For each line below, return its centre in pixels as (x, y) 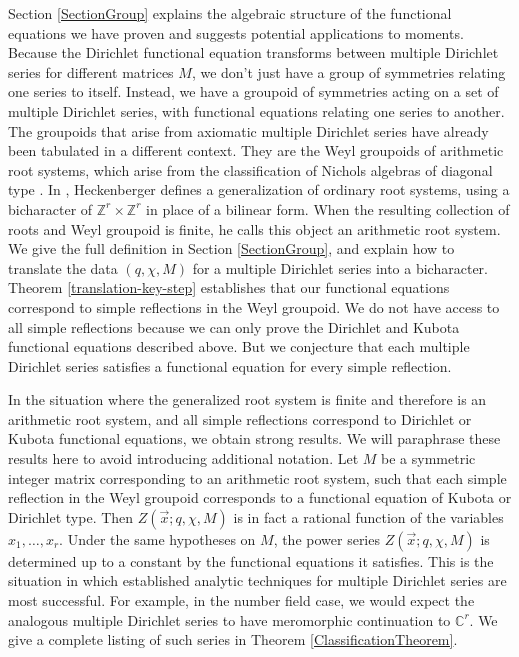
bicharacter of (50, 208)
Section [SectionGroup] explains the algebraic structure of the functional (230, 13)
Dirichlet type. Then (71, 516)
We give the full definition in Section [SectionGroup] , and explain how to (231, 248)
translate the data (63, 267)
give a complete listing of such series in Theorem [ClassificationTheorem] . (233, 639)
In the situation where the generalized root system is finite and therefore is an (247, 399)
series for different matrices (91, 71)
